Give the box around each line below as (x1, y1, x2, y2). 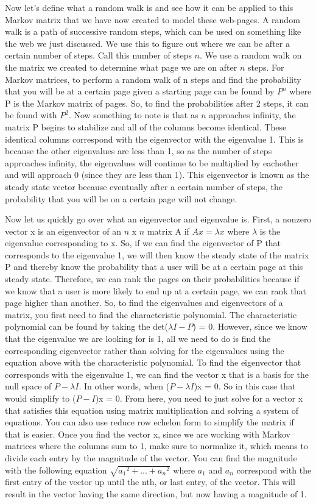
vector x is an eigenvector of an (5, 224, 122, 237)
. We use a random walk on (200, 49, 302, 62)
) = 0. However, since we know (192, 320, 307, 333)
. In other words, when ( (79, 380, 170, 392)
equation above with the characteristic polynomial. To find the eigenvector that (5, 356, 301, 369)
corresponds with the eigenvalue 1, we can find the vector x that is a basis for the (5, 367, 309, 380)
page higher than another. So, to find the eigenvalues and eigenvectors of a (5, 296, 283, 309)
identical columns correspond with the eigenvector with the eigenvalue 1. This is (5, 132, 304, 145)
